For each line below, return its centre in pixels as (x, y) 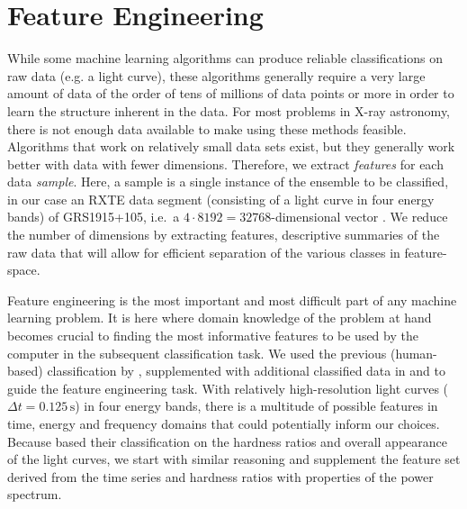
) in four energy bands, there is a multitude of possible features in (256, 406)
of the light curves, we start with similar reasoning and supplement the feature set (234, 459)
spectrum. (35, 494)
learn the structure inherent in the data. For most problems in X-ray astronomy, (229, 110)
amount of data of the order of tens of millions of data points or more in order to (231, 93)
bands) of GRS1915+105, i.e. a (94, 217)
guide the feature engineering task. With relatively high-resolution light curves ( (228, 388)
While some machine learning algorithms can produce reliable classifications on (225, 58)
